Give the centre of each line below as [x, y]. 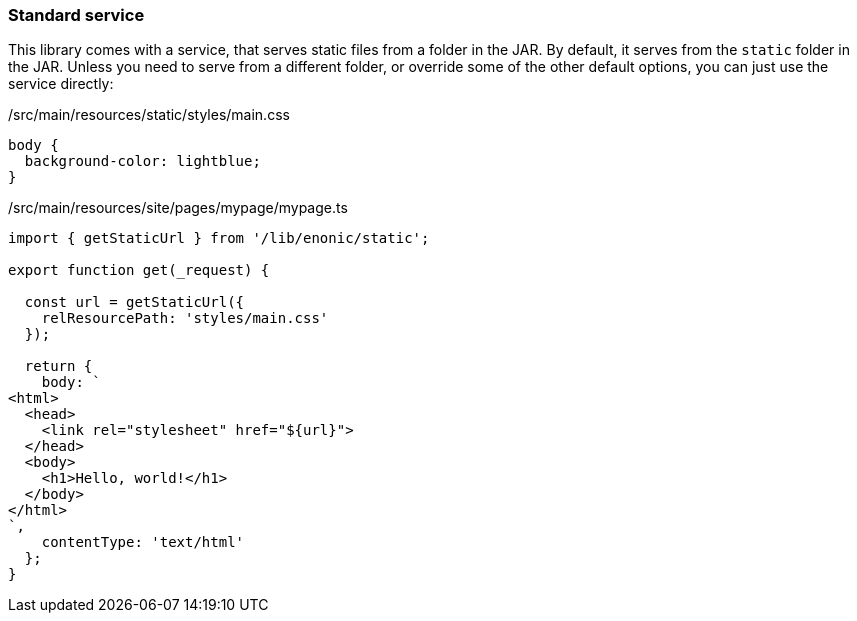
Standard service [76, 15]
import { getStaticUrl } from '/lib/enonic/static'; [219, 238]
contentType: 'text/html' [143, 542]
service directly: [61, 84]
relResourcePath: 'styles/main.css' [185, 318]
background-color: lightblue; [142, 161]
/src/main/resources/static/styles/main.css [149, 115]
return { [58, 366]
